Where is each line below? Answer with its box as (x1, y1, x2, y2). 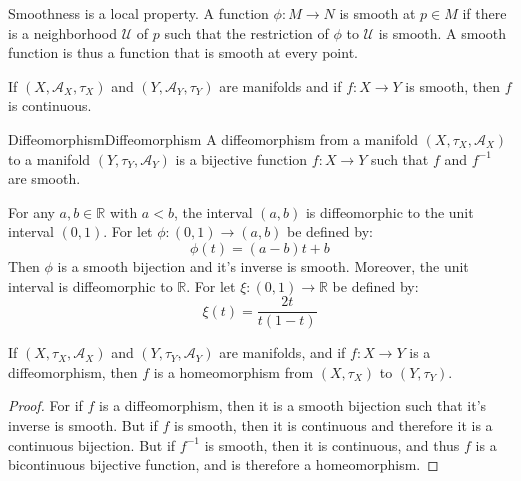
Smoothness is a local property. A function (8, 3, 269, 23)
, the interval (173, 201, 253, 222)
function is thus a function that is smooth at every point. (8, 42, 358, 63)
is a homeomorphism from (153, 361, 314, 382)
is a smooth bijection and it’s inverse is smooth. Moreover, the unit (57, 255, 469, 276)
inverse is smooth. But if (8, 414, 158, 435)
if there (462, 3, 507, 23)
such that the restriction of (164, 22, 329, 43)
